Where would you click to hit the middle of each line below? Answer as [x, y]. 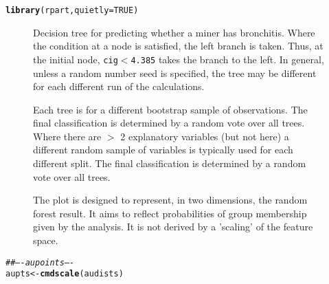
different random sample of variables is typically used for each [163, 150]
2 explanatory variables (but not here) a [205, 136]
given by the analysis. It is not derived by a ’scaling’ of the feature [173, 227]
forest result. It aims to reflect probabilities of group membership [170, 213]
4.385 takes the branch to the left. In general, [227, 59]
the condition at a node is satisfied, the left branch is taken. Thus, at [178, 46]
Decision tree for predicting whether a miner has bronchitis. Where [174, 32]
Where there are [67, 136]
